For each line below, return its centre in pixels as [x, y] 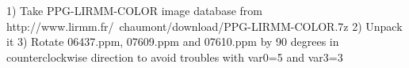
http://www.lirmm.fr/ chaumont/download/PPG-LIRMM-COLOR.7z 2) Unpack [204, 26]
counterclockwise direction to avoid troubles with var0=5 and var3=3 [175, 57]
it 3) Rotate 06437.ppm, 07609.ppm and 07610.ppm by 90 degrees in [173, 42]
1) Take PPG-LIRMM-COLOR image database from [134, 10]
